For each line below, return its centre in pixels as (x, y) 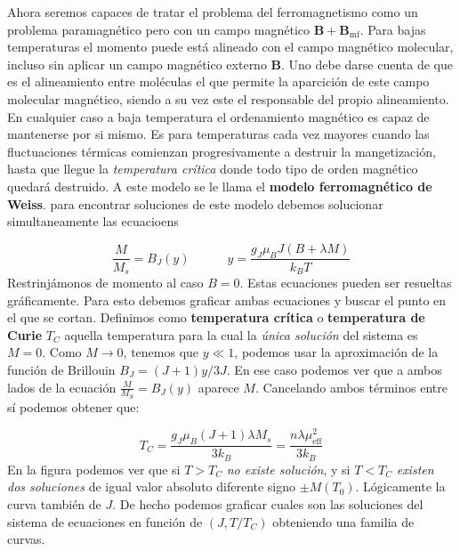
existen (415, 469)
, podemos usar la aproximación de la (336, 352)
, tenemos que (161, 352)
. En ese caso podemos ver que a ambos (334, 369)
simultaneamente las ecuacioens (93, 221)
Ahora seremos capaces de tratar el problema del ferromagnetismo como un (213, 12)
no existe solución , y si (288, 469)
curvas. (26, 539)
